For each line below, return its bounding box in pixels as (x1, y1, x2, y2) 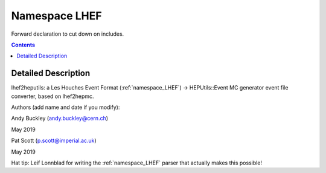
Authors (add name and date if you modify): (11, 103, 120, 111)
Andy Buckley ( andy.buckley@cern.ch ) (11, 115, 109, 122)
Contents (11, 41, 36, 48)
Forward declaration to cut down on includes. (11, 30, 124, 38)
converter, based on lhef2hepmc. (11, 93, 94, 100)
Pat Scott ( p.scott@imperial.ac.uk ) (11, 137, 97, 145)
